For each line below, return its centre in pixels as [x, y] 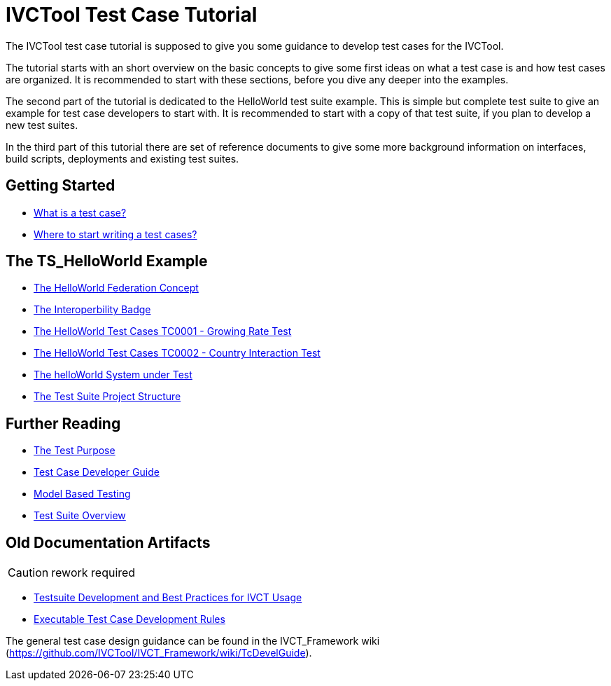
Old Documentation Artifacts [108, 542]
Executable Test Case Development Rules [129, 619]
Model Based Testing [82, 494]
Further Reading [63, 423]
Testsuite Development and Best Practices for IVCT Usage [168, 598]
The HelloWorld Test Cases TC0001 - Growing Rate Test [163, 331]
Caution [28, 573]
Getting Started [61, 186]
